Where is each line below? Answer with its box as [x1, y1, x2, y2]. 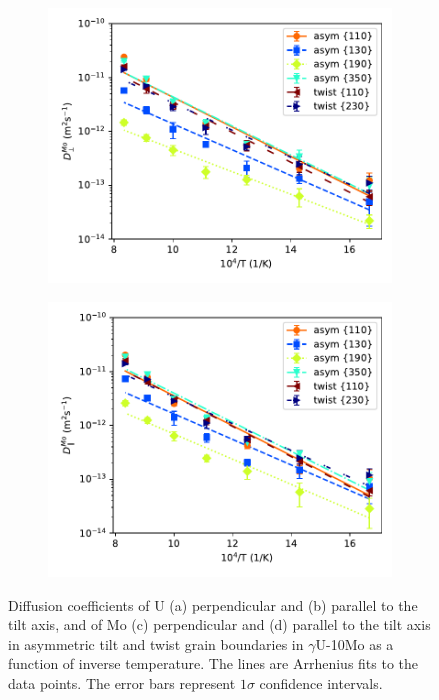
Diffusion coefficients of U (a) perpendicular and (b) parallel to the [8, 594, 418, 615]
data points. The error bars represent [8, 672, 236, 693]
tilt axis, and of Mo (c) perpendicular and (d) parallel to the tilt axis [8, 614, 431, 635]
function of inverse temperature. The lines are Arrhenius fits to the [8, 653, 419, 674]
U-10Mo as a [315, 633, 394, 654]
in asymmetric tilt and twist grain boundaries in [8, 633, 304, 654]
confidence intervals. [259, 672, 383, 693]
